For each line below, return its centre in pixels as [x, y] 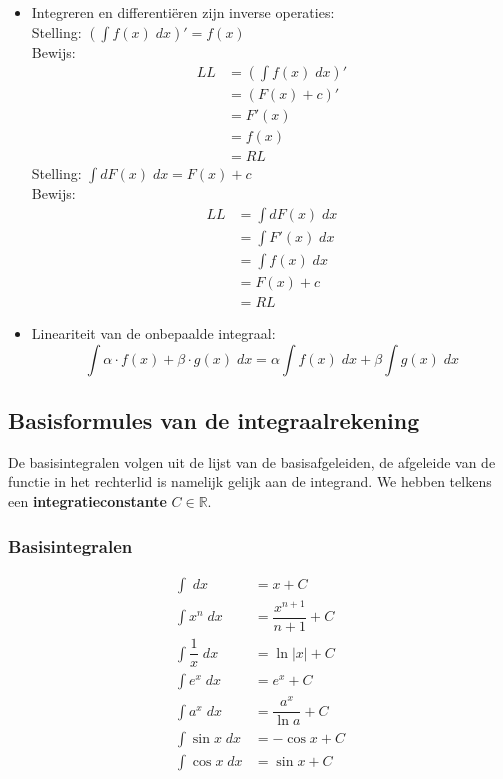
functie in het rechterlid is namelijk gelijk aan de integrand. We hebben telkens [250, 481]
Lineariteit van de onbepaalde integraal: [153, 333]
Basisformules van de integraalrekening [214, 420]
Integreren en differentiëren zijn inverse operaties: [183, 12]
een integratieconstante [87, 501]
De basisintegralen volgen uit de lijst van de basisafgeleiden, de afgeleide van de [252, 461]
